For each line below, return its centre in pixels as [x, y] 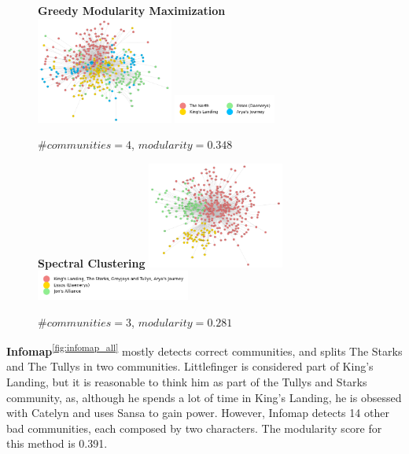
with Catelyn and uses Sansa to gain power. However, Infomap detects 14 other [198, 413]
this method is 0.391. [57, 443]
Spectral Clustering [92, 262]
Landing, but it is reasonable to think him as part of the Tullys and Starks [187, 382]
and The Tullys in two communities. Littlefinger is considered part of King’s [190, 366]
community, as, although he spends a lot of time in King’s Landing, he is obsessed [204, 397]
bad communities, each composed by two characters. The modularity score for [194, 428]
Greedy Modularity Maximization [132, 10]
